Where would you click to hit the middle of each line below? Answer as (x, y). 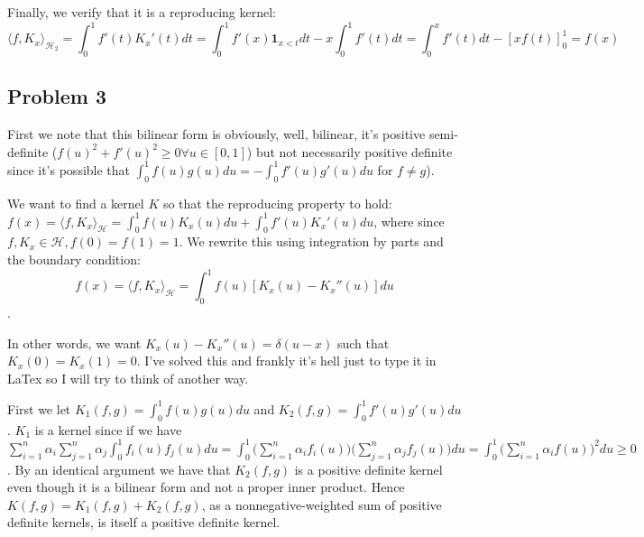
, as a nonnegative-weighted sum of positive (322, 504)
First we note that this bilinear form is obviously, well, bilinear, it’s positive (216, 134)
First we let (39, 408)
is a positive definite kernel (368, 469)
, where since (409, 221)
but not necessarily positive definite (354, 151)
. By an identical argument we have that (119, 469)
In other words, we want (74, 343)
